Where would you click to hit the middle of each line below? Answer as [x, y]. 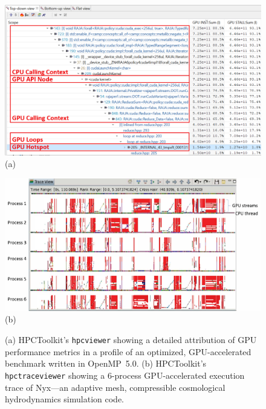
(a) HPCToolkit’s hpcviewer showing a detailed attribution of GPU [131, 340]
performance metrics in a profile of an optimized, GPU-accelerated [128, 351]
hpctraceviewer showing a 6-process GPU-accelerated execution [125, 375]
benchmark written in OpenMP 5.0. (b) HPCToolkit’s [106, 363]
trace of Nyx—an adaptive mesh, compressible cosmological [115, 387]
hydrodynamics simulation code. [64, 399]
